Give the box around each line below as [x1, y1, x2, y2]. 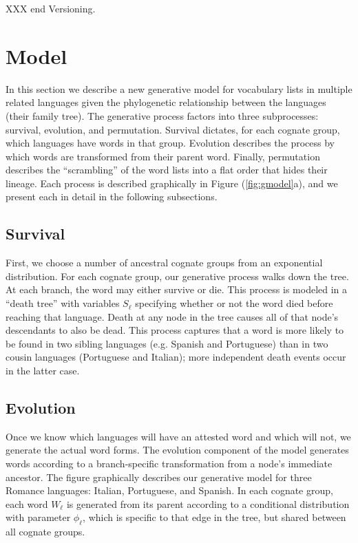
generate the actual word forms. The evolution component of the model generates [6, 443, 349, 457]
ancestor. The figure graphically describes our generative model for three [6, 469, 312, 484]
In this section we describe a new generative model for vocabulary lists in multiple [6, 81, 352, 96]
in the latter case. [6, 363, 80, 378]
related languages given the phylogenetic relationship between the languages [6, 95, 326, 109]
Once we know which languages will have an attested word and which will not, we [6, 429, 351, 443]
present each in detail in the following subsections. [6, 189, 218, 204]
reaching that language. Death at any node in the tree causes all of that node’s [6, 309, 339, 323]
